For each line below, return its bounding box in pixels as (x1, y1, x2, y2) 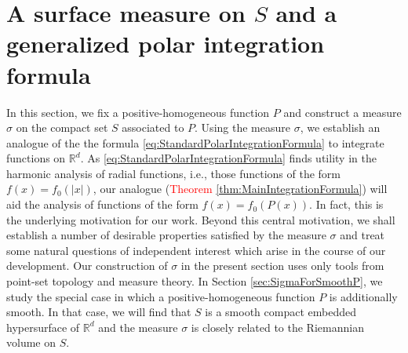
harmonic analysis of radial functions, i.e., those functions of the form (6, 165, 341, 181)
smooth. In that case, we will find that (6, 304, 191, 320)
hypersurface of (6, 318, 80, 335)
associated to (122, 119, 184, 136)
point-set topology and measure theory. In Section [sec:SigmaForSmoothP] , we (6, 273, 383, 289)
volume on (6, 334, 56, 351)
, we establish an (300, 119, 381, 136)
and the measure (98, 318, 178, 335)
